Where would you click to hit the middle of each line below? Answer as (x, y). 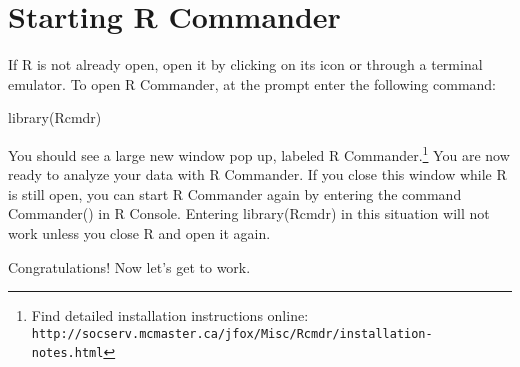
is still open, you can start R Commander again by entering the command (235, 193)
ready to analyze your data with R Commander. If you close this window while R (257, 174)
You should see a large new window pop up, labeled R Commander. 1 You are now (259, 153)
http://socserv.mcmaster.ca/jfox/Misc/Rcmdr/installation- (232, 333)
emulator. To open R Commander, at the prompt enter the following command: (252, 83)
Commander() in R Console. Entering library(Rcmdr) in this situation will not (249, 213)
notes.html (67, 353)
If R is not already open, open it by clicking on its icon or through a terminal (245, 64)
